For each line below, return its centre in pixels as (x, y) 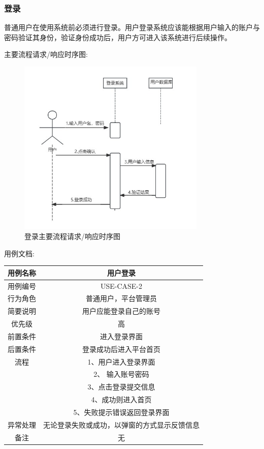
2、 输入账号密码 (121, 374)
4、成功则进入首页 (121, 399)
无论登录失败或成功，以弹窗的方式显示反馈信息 (121, 424)
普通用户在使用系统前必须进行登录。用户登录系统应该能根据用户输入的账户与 (132, 27)
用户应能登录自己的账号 (121, 311)
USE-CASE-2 (121, 286)
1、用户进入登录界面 (121, 361)
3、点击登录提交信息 (121, 387)
